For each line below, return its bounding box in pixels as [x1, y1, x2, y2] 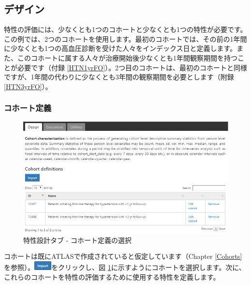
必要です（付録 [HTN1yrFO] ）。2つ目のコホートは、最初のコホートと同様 [17, 62, 248, 72]
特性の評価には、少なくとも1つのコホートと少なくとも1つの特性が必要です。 [4, 24, 247, 34]
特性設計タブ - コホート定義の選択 [23, 235, 132, 245]
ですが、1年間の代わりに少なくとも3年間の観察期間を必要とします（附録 [4, 72, 234, 82]
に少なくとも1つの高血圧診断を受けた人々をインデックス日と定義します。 [4, 43, 237, 53]
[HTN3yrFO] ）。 [4, 81, 52, 91]
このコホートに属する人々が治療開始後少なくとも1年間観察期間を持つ [17, 52, 237, 63]
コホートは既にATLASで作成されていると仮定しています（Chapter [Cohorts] [4, 251, 242, 261]
